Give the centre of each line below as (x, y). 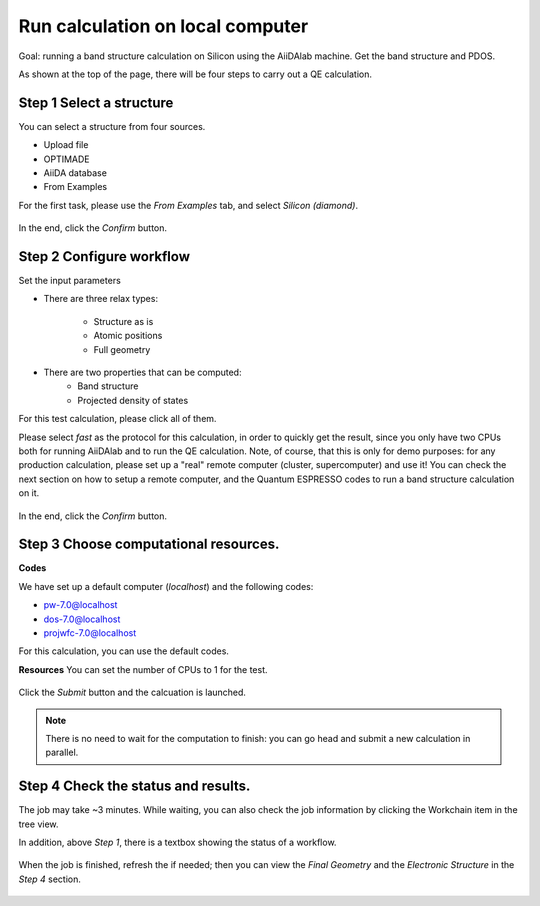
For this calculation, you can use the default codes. (124, 651)
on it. (29, 493)
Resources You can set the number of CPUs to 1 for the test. (143, 669)
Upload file (66, 145)
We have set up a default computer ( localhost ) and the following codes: (166, 586)
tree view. (38, 824)
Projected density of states (133, 400)
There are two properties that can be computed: (142, 372)
